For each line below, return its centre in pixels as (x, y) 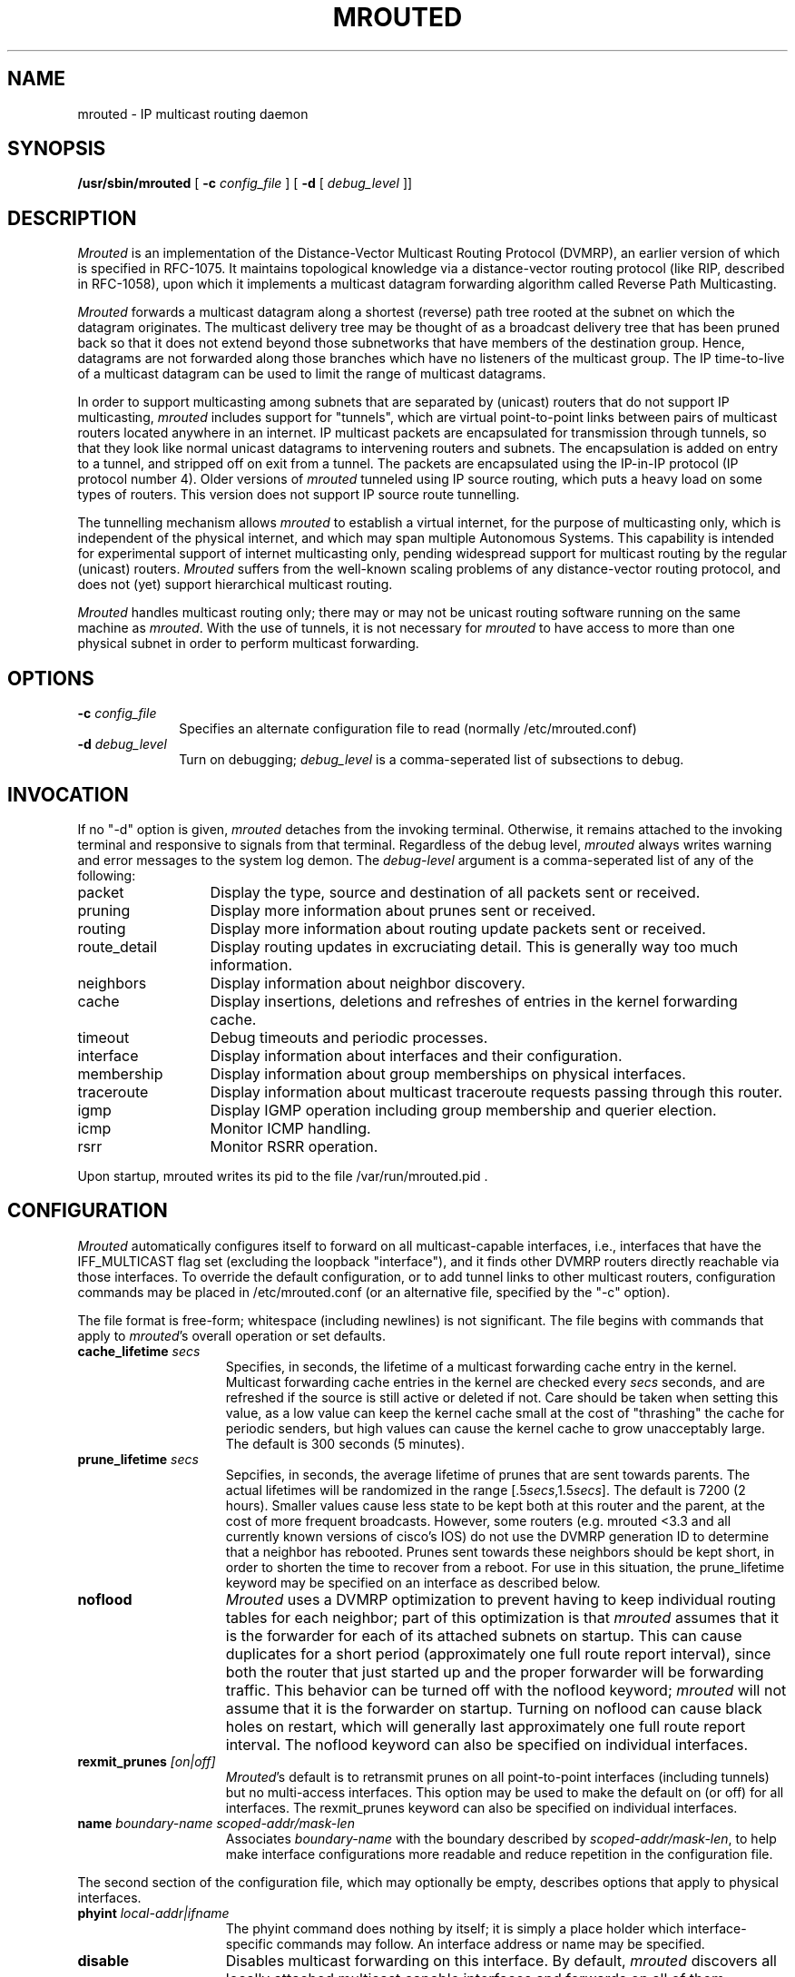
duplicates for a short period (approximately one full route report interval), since (498, 1653)
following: (107, 875)
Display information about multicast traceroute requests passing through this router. (496, 1092)
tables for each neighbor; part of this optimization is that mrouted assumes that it (502, 1617)
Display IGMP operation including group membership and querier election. (463, 1110)
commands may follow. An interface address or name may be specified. (491, 1943)
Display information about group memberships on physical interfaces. (448, 1073)
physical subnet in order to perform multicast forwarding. (248, 644)
